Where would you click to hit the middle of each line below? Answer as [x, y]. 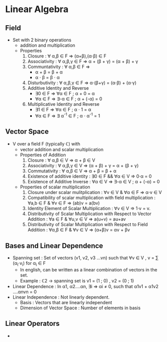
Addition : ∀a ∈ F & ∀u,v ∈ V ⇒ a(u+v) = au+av [77, 219]
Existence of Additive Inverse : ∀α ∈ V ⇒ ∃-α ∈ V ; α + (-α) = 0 [94, 182]
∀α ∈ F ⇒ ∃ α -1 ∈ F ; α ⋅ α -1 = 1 [68, 115]
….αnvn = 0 [24, 292]
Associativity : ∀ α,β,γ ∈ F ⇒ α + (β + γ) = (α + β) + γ [83, 61]
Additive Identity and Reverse [58, 88]
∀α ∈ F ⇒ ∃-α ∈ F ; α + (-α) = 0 [69, 99]
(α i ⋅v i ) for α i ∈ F [29, 264]
